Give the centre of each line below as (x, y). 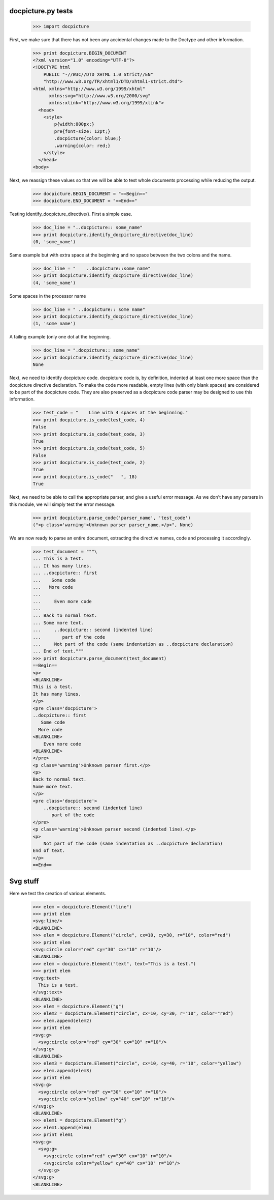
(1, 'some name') (54, 324)
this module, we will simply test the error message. (62, 504)
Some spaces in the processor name (48, 296)
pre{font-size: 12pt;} (82, 131)
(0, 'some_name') (54, 241)
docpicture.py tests (41, 11)
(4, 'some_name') (54, 283)
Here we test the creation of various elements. (58, 893)
